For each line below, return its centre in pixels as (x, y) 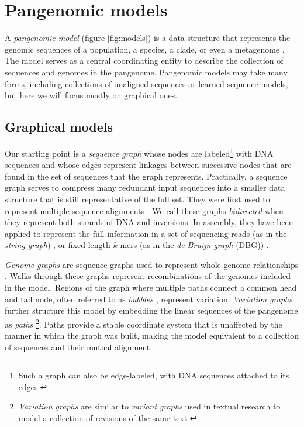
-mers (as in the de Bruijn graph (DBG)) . (193, 245)
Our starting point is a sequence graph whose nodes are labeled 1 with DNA (139, 152)
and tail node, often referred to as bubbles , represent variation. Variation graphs (148, 299)
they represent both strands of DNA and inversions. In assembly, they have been (149, 222)
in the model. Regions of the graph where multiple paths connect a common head (151, 287)
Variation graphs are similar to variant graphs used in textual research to (149, 406)
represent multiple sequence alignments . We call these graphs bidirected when (144, 210)
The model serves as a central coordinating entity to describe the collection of (144, 61)
